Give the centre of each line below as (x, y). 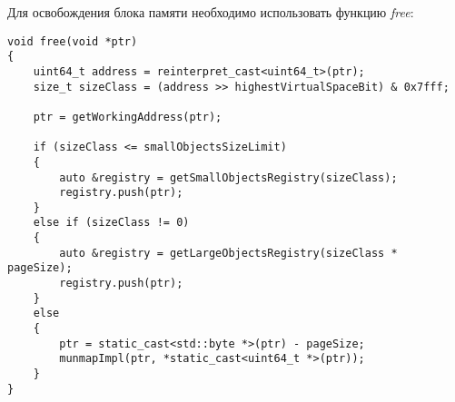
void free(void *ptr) (73, 41)
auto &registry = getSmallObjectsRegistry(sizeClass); (228, 177)
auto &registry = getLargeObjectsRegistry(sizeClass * (228, 253)
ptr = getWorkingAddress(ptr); (128, 117)
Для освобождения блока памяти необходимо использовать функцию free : (211, 12)
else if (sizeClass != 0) (111, 223)
